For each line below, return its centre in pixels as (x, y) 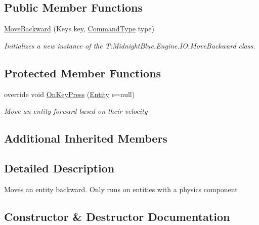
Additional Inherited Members (86, 138)
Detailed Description (59, 168)
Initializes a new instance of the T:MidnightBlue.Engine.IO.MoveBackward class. (130, 45)
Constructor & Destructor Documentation (117, 216)
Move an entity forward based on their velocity (76, 111)
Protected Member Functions (83, 73)
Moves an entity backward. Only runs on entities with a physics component (121, 189)
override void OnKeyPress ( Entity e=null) (70, 94)
